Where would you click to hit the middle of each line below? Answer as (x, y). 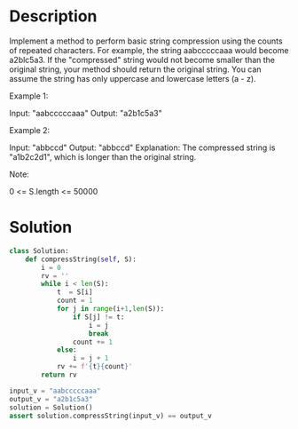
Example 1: (29, 96)
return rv (59, 375)
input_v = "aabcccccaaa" (55, 391)
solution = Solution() (51, 407)
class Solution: (39, 250)
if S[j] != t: (98, 317)
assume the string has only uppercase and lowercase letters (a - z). (133, 78)
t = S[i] (74, 292)
